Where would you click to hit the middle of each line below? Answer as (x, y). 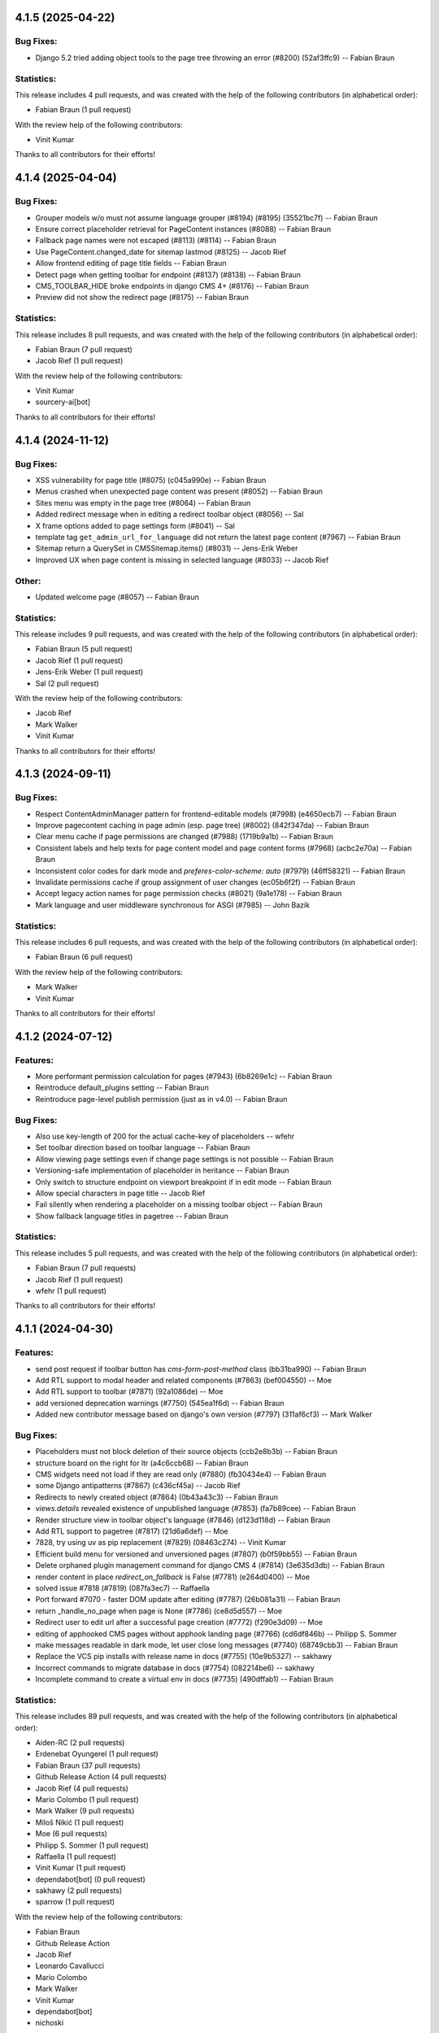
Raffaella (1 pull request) (76, 1856)
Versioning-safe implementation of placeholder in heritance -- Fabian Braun (162, 1170)
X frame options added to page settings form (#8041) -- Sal (135, 525)
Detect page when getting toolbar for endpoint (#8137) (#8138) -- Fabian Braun (168, 274)
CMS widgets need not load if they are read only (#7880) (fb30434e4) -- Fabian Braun (181, 1474)
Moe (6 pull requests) (71, 1834)
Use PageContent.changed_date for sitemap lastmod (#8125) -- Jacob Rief (161, 251)
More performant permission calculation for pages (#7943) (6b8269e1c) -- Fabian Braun (184, 1077)
